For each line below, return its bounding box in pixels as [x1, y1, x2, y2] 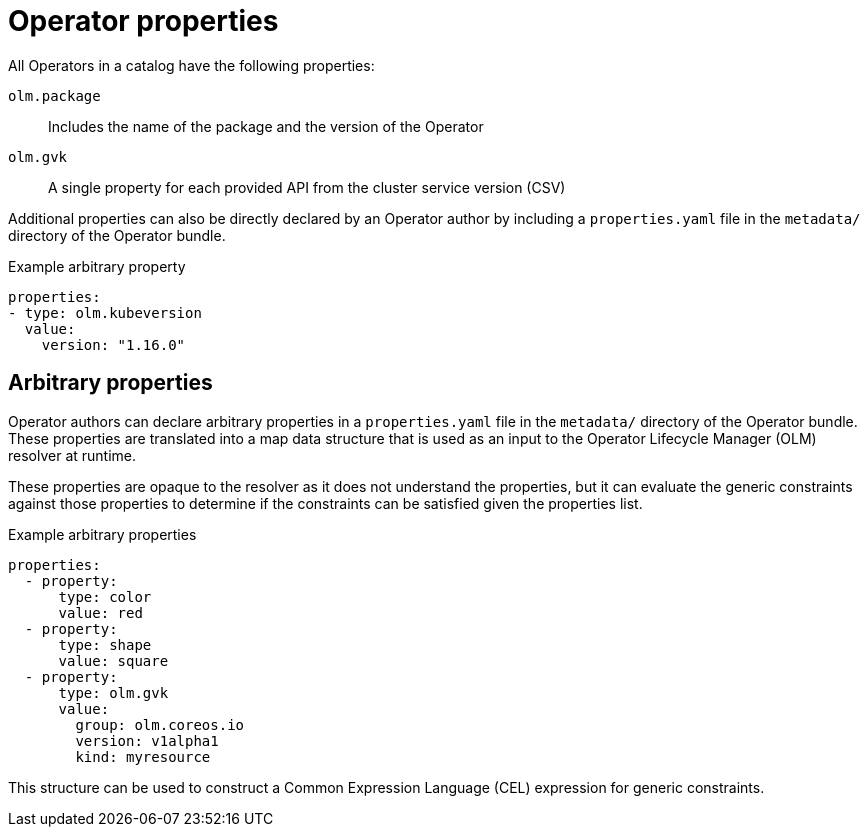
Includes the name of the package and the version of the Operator [48, 117, 484, 135]
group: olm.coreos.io [75, 716, 245, 733]
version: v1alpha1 [75, 732, 219, 749]
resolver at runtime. [8, 446, 137, 464]
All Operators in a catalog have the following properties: [8, 56, 375, 74]
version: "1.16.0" [41, 336, 186, 353]
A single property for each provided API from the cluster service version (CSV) [48, 178, 566, 196]
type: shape [58, 636, 152, 653]
